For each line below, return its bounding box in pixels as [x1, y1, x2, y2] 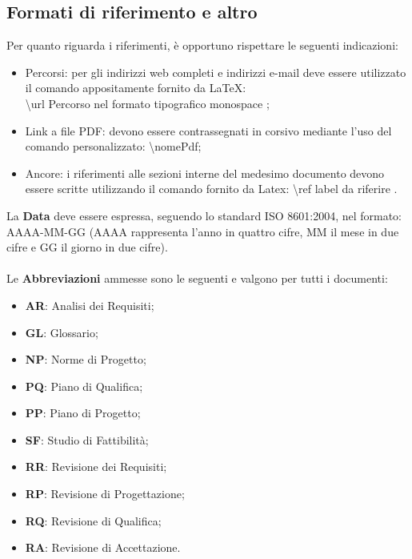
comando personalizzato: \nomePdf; [25, 138, 202, 155]
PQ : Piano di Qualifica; [25, 377, 143, 394]
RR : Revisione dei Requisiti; [25, 458, 167, 475]
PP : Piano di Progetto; [25, 404, 141, 421]
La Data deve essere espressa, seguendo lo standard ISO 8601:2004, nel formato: [6, 207, 402, 223]
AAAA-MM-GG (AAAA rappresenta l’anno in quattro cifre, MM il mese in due [6, 223, 399, 239]
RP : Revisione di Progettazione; [25, 485, 185, 502]
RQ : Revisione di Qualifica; [25, 512, 162, 529]
